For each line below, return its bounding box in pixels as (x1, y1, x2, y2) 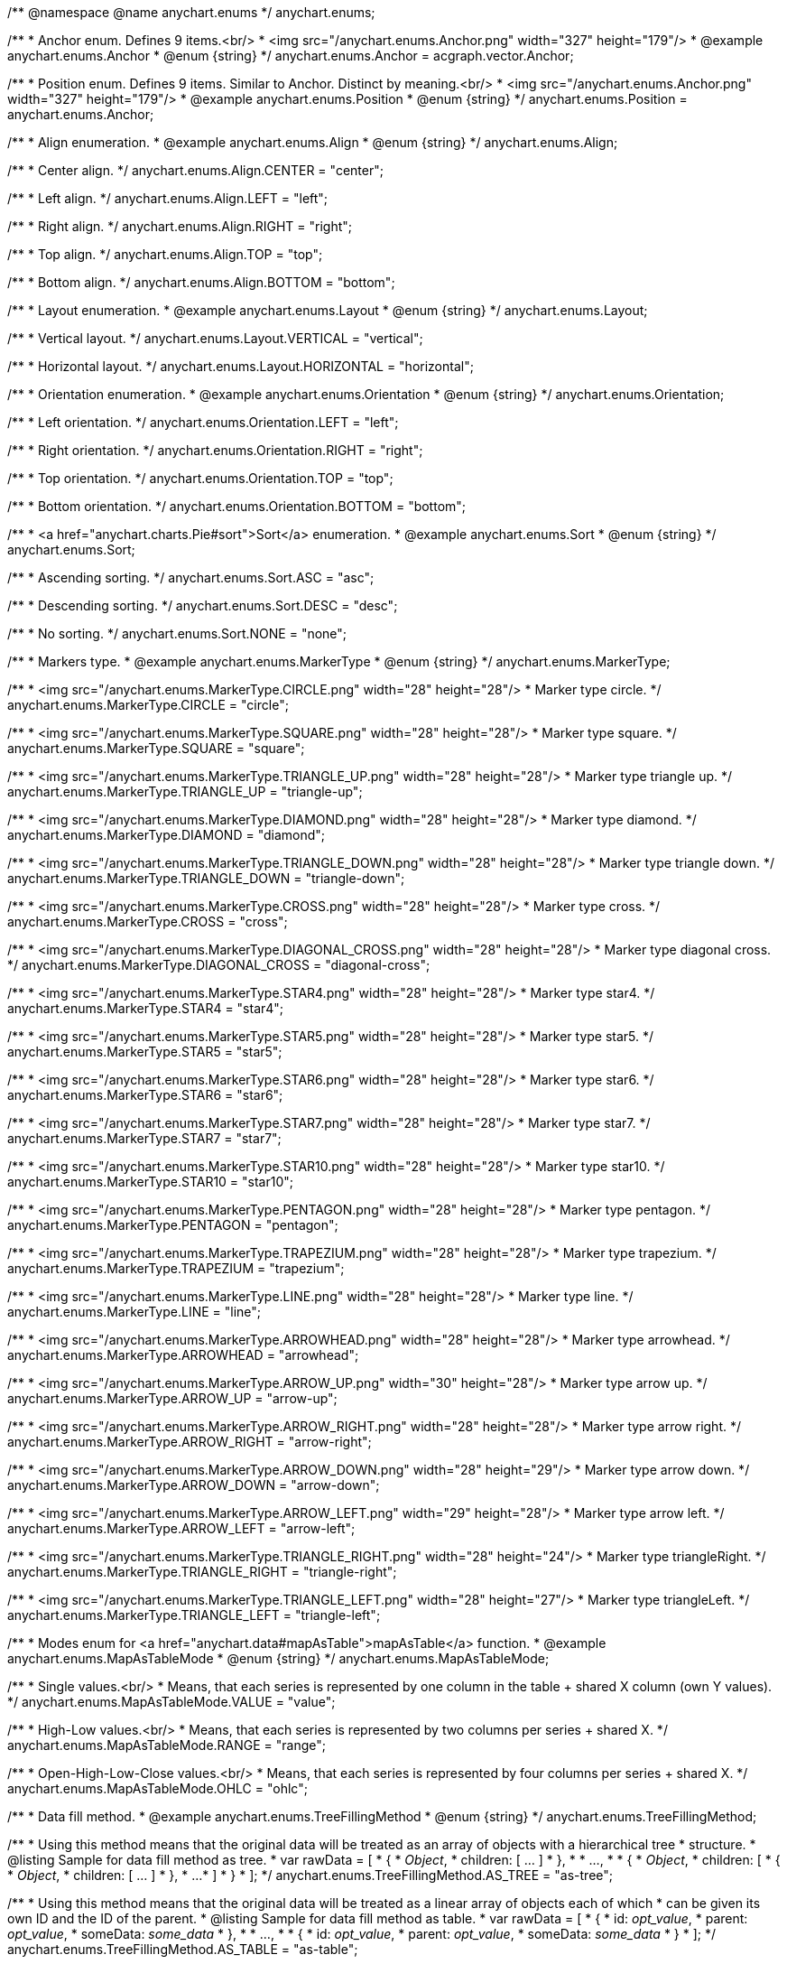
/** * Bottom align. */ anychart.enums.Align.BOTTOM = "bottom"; (7, 275, 395, 290)
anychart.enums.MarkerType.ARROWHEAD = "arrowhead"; (7, 1347, 359, 1363)
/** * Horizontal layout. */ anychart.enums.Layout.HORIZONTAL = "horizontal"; (7, 358, 474, 374)
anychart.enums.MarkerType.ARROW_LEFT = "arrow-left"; (7, 1521, 356, 1536)
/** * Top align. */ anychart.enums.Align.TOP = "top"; (7, 247, 323, 262)
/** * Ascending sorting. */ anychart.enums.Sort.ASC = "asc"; (7, 570, 375, 585)
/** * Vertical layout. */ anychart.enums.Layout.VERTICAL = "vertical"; (7, 330, 423, 346)
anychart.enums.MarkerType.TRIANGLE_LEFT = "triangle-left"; (7, 1607, 381, 1623)
